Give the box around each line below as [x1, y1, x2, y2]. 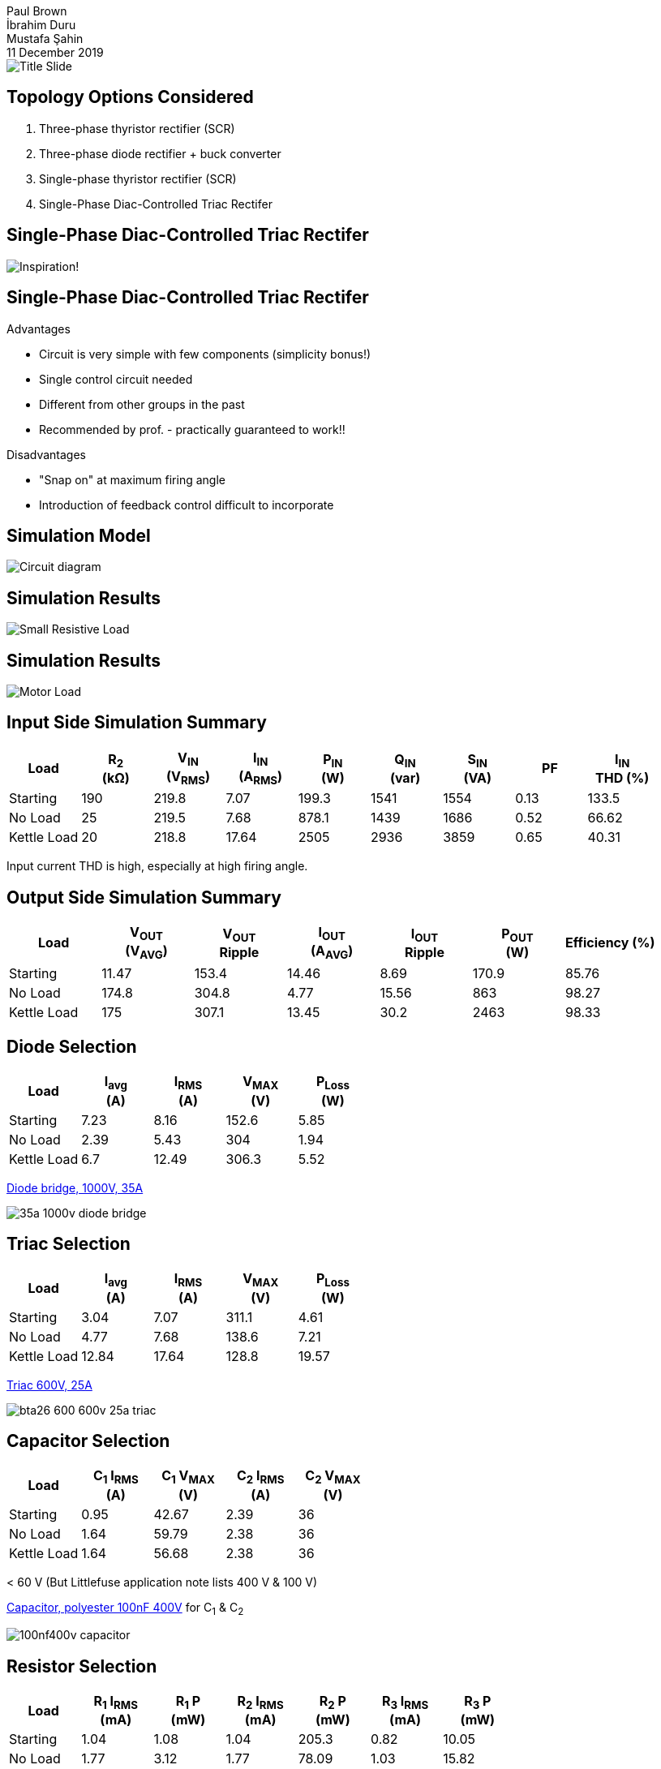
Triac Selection [6, 1233, 131, 1254]
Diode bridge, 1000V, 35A [6, 1180, 144, 1195]
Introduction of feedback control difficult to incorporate [39, 497, 334, 512]
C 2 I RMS [236, 1467, 285, 1487]
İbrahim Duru [6, 18, 76, 32]
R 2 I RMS [237, 1693, 284, 1712]
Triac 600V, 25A [6, 1377, 92, 1392]
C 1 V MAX [161, 1467, 215, 1487]
